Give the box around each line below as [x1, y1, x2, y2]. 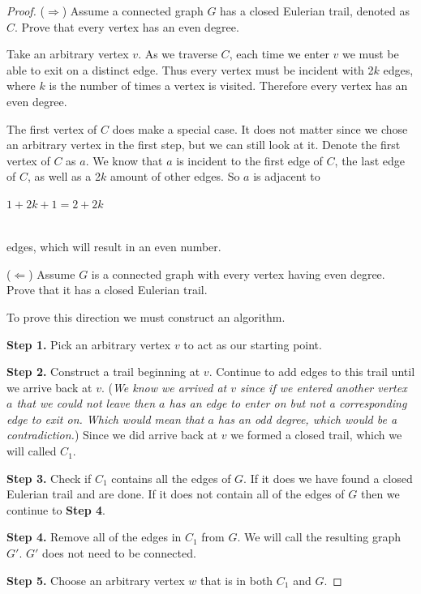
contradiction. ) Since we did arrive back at [6, 426, 218, 443]
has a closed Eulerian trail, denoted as [220, 2, 410, 19]
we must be [342, 45, 399, 62]
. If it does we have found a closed [243, 469, 413, 486]
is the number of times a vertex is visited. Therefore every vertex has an [49, 77, 408, 94]
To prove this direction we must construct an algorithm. [6, 308, 286, 325]
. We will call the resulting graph [237, 528, 402, 545]
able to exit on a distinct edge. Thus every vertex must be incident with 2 [6, 61, 374, 78]
